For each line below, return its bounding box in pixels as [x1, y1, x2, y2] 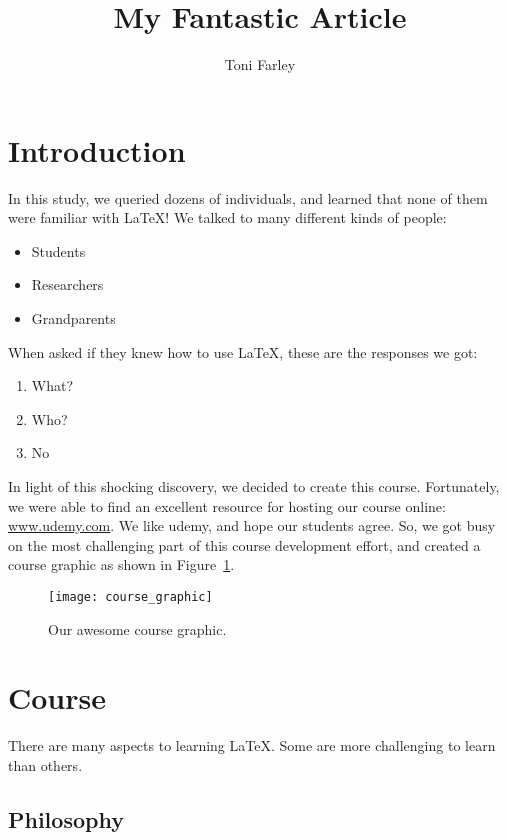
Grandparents [31, 308, 116, 329]
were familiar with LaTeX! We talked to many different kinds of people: [8, 207, 447, 228]
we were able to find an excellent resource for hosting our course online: [8, 495, 446, 516]
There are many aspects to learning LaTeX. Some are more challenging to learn [8, 735, 496, 756]
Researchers [31, 274, 104, 295]
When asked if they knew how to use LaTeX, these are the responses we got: [8, 341, 478, 362]
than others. [8, 754, 83, 775]
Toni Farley [224, 54, 296, 75]
